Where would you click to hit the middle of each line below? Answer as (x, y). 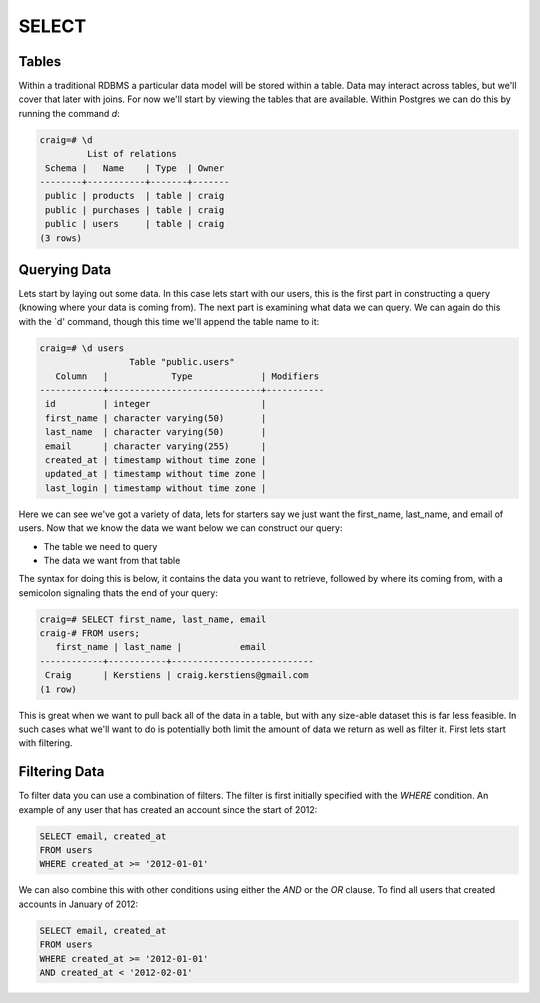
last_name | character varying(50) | (156, 432)
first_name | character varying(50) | (156, 418)
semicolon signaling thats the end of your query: (118, 592)
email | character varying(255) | (156, 446)
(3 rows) (61, 238)
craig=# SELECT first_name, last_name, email (153, 619)
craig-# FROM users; (89, 633)
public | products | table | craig (135, 196)
